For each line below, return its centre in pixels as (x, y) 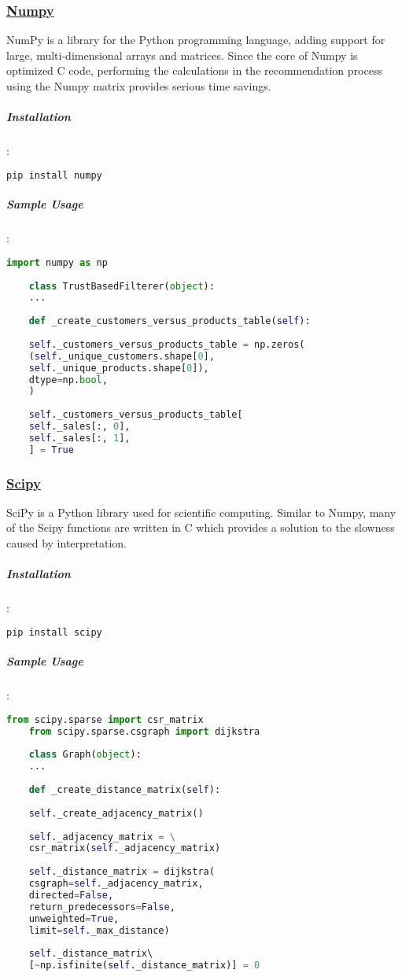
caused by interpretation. (67, 543)
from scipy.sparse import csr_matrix (105, 719)
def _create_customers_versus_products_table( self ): (170, 321)
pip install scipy (54, 632)
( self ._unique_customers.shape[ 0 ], (122, 356)
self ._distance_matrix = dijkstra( (122, 872)
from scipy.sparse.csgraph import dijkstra (144, 731)
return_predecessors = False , (102, 907)
